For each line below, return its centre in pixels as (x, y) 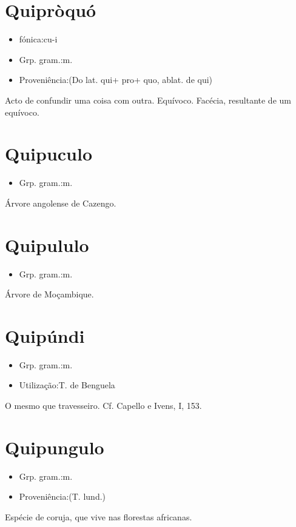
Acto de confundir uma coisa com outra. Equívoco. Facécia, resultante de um (148, 100)
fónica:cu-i (38, 39)
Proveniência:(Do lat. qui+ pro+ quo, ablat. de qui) (116, 80)
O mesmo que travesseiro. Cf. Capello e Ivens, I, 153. (103, 406)
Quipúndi (45, 335)
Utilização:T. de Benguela (67, 385)
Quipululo (47, 244)
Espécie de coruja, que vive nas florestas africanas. (99, 516)
